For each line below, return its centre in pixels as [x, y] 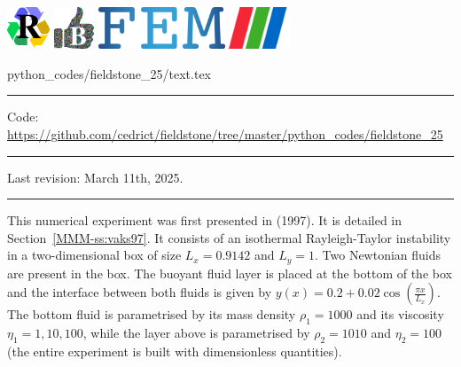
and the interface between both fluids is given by [140, 292]
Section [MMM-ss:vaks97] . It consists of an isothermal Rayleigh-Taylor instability [229, 237]
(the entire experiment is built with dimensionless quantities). [175, 351]
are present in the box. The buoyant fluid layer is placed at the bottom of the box [230, 273]
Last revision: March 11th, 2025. [95, 177]
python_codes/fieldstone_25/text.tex [109, 73]
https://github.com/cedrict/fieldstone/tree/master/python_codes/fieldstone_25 [225, 134]
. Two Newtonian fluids [378, 255]
